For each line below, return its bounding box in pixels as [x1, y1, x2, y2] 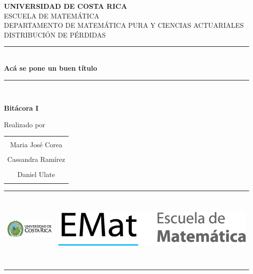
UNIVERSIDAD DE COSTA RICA [4, 1, 127, 11]
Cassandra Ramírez [7, 154, 65, 164]
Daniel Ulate [17, 169, 55, 179]
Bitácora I [4, 103, 39, 113]
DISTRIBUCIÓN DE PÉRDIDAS [4, 29, 106, 39]
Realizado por [4, 119, 45, 129]
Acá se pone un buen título [4, 62, 97, 73]
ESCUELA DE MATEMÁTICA [4, 10, 100, 20]
